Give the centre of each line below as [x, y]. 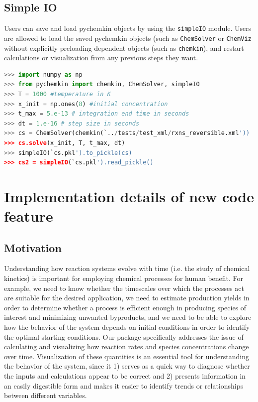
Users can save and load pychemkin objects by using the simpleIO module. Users [128, 28]
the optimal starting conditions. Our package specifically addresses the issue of [124, 336]
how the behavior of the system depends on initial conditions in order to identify [127, 327]
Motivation [33, 247]
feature [29, 216]
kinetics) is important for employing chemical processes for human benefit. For [124, 278]
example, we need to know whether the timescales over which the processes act [124, 288]
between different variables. [45, 395]
